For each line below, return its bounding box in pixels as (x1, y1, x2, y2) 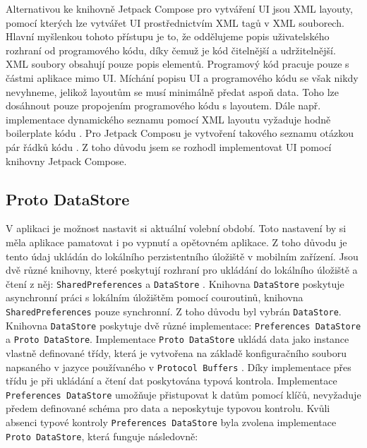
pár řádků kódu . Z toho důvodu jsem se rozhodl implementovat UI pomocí (6, 139, 332, 154)
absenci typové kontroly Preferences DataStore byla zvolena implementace (6, 415, 337, 430)
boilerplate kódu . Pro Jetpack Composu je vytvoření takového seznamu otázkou (6, 126, 354, 140)
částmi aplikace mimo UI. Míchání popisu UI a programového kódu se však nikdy (6, 70, 359, 85)
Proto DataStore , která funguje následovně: (6, 428, 198, 443)
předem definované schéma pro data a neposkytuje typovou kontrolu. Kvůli (6, 401, 330, 416)
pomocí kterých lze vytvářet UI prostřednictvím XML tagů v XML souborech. (6, 15, 344, 30)
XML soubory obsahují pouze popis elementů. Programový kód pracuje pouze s (6, 56, 349, 71)
